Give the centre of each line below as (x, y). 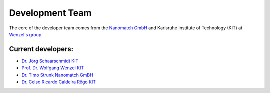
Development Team (50, 13)
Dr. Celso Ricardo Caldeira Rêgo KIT (59, 82)
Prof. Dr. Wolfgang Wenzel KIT (53, 68)
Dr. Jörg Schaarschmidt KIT (50, 61)
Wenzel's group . (26, 34)
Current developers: (41, 49)
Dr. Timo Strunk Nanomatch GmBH (57, 75)
